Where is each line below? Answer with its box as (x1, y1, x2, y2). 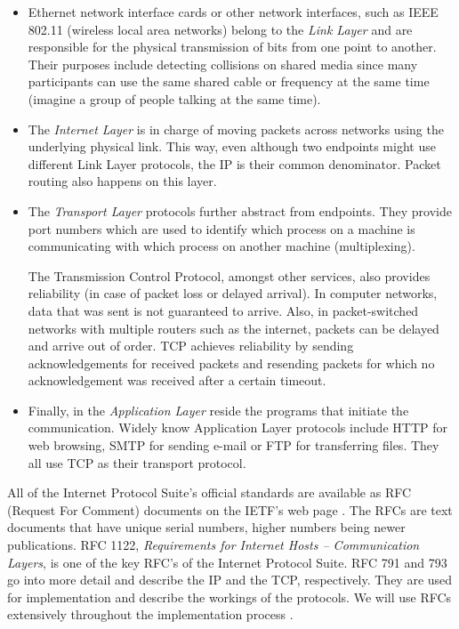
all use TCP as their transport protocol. (28, 453, 246, 472)
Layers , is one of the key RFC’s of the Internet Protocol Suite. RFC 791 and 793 (7, 552, 447, 571)
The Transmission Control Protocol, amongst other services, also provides (28, 266, 431, 285)
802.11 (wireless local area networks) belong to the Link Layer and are (28, 20, 413, 38)
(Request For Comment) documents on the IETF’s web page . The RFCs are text (7, 500, 453, 519)
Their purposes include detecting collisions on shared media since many (28, 54, 418, 73)
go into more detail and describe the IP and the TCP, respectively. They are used (7, 570, 453, 589)
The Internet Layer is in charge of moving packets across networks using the (28, 119, 444, 138)
